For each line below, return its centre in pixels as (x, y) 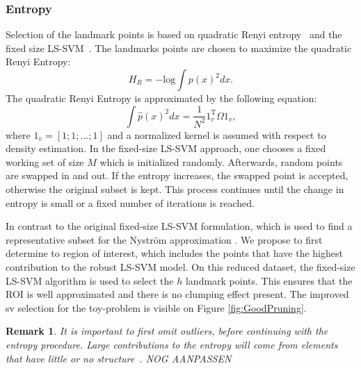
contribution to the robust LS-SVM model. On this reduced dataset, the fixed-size (180, 266)
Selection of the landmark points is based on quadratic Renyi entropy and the (174, 34)
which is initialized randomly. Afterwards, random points (221, 161)
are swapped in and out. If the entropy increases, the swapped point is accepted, (177, 175)
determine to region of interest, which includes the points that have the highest (174, 253)
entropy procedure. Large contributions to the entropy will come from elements (172, 344)
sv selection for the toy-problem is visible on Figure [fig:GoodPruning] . (156, 307)
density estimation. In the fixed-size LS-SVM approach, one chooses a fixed (166, 148)
